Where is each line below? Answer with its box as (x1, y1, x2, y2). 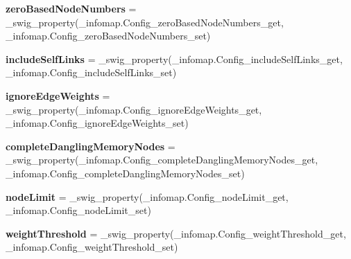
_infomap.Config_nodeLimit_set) (6, 203, 151, 217)
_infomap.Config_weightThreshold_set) (6, 240, 178, 254)
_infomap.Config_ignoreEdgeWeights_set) (6, 116, 189, 130)
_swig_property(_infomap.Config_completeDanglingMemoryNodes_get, (6, 152, 318, 167)
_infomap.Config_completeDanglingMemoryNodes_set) (6, 166, 245, 180)
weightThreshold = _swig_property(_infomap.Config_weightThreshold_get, (6, 226, 346, 240)
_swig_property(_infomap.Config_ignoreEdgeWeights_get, (6, 102, 262, 116)
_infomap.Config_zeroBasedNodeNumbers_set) (6, 28, 211, 43)
